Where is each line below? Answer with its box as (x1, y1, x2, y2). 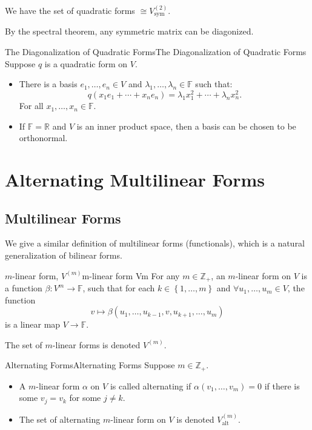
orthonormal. (19, 131, 68, 144)
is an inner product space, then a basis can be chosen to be (76, 119, 296, 132)
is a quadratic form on (44, 57, 128, 70)
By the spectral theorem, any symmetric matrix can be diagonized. (5, 25, 254, 38)
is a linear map (5, 318, 61, 331)
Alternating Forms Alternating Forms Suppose (5, 359, 175, 371)
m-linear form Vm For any (82, 269, 180, 282)
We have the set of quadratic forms (5, 4, 135, 16)
